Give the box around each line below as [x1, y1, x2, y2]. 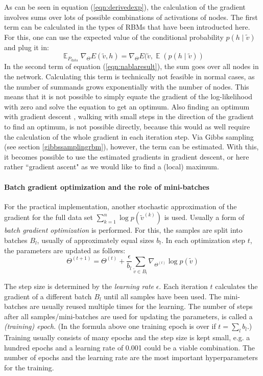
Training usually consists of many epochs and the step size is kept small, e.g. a [4, 332, 250, 343]
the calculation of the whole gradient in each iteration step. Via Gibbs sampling [4, 131, 254, 142]
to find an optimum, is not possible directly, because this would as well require [4, 121, 250, 132]
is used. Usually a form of [164, 212, 245, 223]
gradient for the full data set [4, 212, 93, 223]
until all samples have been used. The [104, 291, 222, 301]
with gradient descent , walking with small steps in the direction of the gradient [4, 111, 254, 122]
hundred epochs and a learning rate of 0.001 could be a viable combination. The [4, 342, 255, 352]
